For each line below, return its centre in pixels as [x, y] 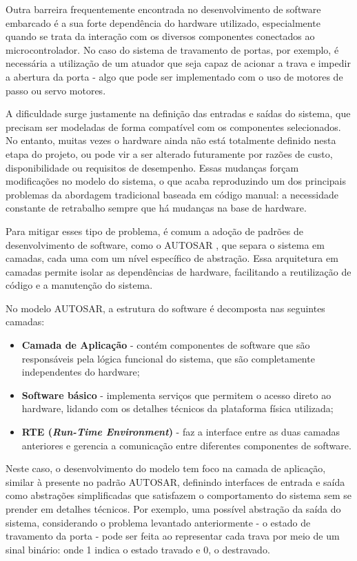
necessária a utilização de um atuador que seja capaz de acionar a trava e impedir [178, 63]
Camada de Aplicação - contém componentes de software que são [166, 345]
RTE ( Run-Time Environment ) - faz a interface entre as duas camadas [181, 432]
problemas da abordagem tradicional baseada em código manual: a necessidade [172, 194]
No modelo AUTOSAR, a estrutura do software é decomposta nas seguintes [165, 308]
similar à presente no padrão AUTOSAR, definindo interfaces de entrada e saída [175, 481]
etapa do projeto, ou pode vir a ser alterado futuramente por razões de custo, [169, 153]
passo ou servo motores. [56, 90]
